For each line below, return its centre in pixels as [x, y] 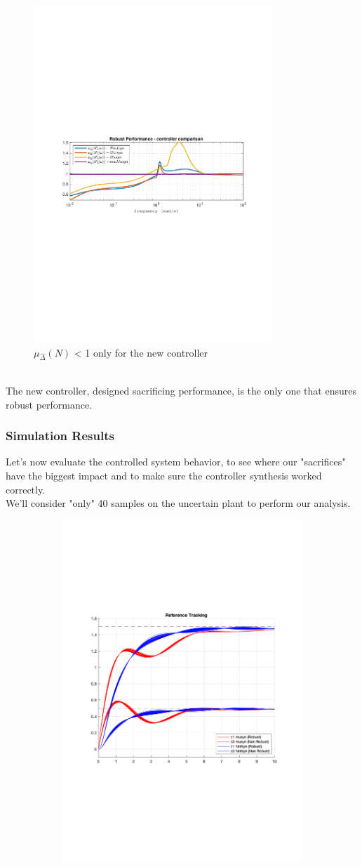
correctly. [26, 489]
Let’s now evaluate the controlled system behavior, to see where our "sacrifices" [176, 462]
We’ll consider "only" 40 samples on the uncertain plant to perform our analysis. [178, 503]
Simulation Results [60, 436]
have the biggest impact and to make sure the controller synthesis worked [164, 475]
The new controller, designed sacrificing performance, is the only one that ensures [181, 390]
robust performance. [49, 404]
